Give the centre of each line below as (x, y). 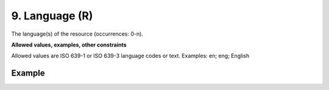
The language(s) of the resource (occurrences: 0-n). (77, 34)
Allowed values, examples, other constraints (69, 45)
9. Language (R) (52, 16)
